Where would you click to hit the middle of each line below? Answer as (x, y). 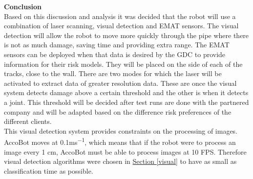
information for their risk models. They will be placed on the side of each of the (123, 64)
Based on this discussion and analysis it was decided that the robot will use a (120, 16)
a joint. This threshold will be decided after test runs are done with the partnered (126, 102)
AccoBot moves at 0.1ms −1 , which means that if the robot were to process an (120, 141)
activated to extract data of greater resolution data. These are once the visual (120, 83)
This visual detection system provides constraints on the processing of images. (121, 130)
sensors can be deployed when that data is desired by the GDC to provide (115, 54)
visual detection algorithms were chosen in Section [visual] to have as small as (120, 161)
